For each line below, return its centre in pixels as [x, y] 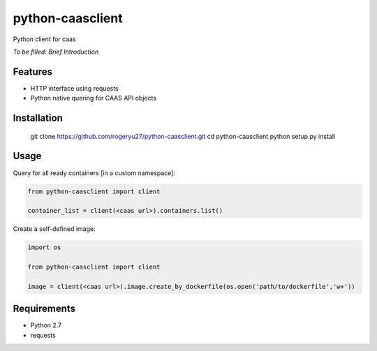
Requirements [44, 309]
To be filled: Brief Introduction [56, 52]
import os [44, 247]
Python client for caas [44, 39]
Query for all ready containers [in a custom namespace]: [94, 173]
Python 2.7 [46, 325]
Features [32, 72]
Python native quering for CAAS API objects [94, 98]
